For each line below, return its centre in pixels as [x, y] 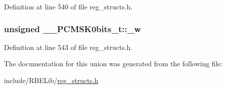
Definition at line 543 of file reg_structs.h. [68, 47]
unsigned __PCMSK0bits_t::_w [73, 28]
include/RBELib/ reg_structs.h [51, 80]
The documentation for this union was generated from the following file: [113, 64]
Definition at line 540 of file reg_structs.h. [68, 6]
